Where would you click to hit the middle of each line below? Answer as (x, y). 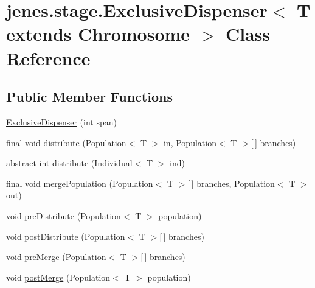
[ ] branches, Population (231, 183)
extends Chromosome (98, 34)
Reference (48, 58)
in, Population (190, 142)
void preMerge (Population (56, 257)
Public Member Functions (89, 97)
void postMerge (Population (58, 277)
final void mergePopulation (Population (80, 183)
